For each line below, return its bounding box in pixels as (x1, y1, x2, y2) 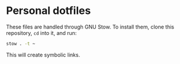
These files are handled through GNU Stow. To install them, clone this (6, 23, 175, 30)
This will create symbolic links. (6, 51, 81, 58)
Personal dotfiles (6, 4, 91, 17)
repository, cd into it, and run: (6, 29, 77, 36)
